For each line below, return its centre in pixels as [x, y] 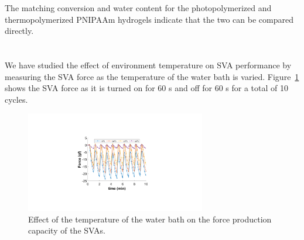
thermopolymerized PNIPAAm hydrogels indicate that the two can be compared [149, 19]
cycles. [16, 99]
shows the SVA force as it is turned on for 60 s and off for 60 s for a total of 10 [147, 88]
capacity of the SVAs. [67, 230]
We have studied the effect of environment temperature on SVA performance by [148, 65]
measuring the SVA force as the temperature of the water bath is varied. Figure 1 [152, 76]
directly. [19, 31]
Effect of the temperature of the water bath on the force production [150, 219]
